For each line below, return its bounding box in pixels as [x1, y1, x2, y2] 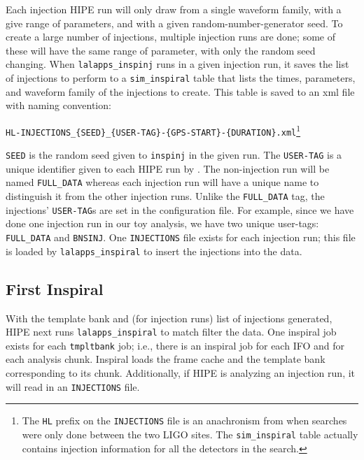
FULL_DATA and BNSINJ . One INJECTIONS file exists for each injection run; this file [6, 230, 356, 244]
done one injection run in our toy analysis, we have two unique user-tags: [6, 216, 319, 231]
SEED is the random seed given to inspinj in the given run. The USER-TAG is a [6, 148, 342, 162]
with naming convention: [6, 98, 111, 113]
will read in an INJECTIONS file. [6, 379, 140, 394]
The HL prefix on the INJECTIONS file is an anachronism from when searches [22, 413, 347, 428]
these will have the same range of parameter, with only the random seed [6, 43, 316, 57]
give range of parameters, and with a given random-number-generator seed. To [6, 15, 343, 30]
